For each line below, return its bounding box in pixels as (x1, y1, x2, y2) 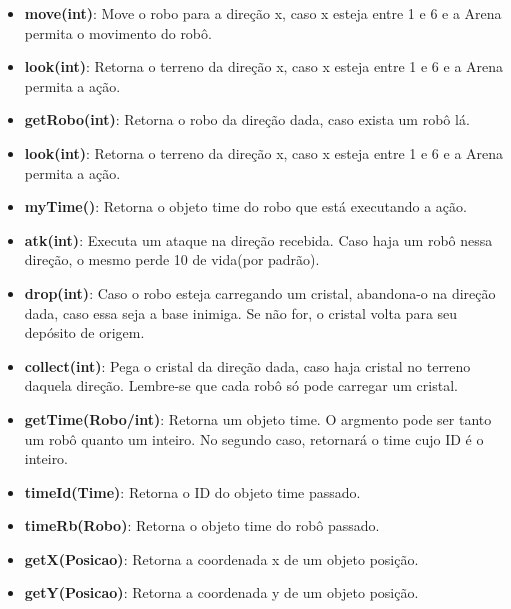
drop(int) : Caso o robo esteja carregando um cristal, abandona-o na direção (24, 282, 496, 303)
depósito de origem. (24, 322, 145, 343)
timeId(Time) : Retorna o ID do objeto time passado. (24, 481, 361, 502)
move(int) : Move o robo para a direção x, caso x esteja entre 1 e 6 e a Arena (24, 3, 502, 23)
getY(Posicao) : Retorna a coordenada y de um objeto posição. (24, 582, 419, 603)
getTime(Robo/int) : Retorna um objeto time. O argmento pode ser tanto (24, 408, 492, 429)
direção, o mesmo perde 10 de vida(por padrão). (24, 249, 320, 270)
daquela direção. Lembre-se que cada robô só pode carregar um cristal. (24, 375, 458, 396)
